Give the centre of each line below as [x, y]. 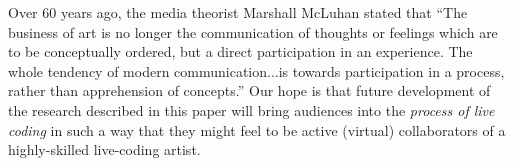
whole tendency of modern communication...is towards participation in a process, [256, 70]
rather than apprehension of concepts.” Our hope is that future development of [249, 90]
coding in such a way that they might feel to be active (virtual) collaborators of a [257, 129]
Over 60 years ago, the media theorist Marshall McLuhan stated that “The [238, 12]
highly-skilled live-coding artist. [104, 149]
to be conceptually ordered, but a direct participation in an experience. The [240, 51]
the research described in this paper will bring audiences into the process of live [251, 109]
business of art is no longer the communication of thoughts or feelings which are [253, 31]
